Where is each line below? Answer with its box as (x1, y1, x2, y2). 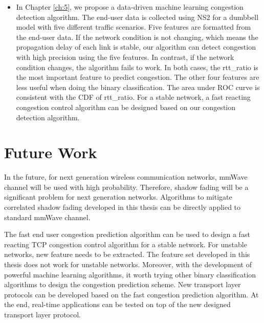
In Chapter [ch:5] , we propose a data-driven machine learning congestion (16, 2, 244, 12)
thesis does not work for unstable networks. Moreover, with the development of (4, 259, 252, 269)
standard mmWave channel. (4, 211, 91, 222)
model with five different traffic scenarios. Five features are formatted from (16, 21, 251, 32)
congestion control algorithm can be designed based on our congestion (16, 101, 235, 112)
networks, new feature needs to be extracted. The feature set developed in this (4, 249, 250, 260)
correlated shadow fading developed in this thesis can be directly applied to (4, 202, 241, 212)
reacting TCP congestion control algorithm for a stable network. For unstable (4, 239, 247, 249)
